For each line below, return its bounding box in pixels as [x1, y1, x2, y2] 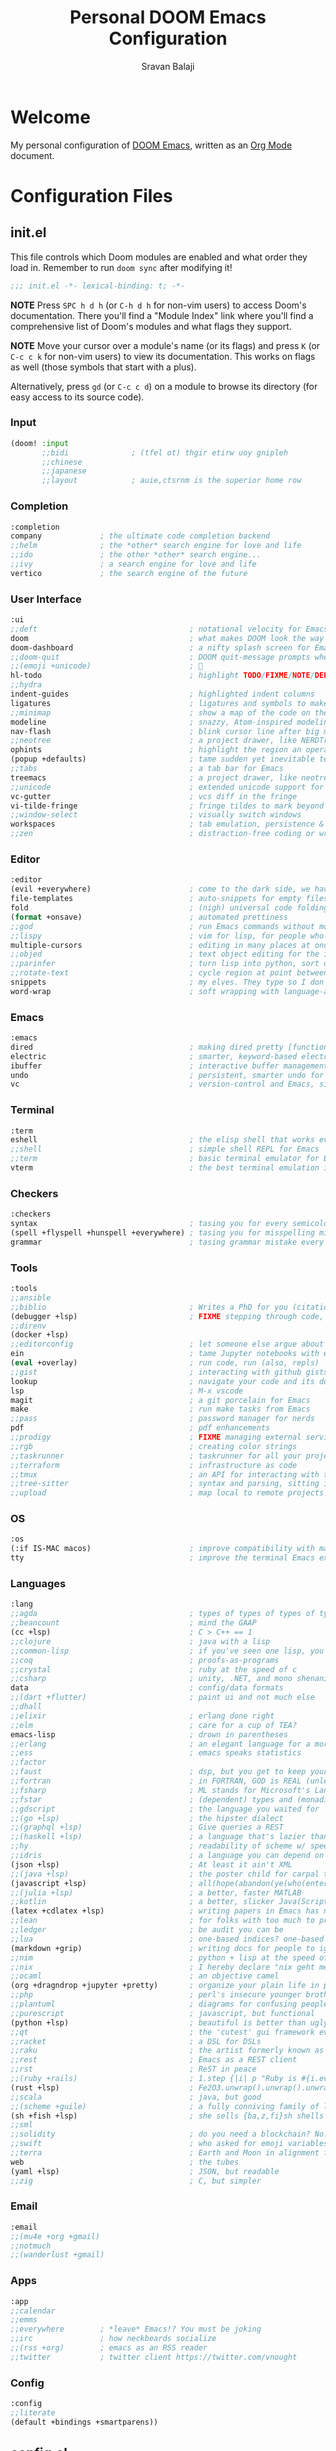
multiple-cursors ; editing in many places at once [10, 940, 333, 950]
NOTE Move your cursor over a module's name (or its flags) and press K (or [10, 339, 321, 351]
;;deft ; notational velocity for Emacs [10, 624, 329, 634]
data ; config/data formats [10, 1683, 284, 1693]
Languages [10, 1577, 67, 1591]
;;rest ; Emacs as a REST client [10, 2055, 298, 2065]
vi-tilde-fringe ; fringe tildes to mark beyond [10, 801, 325, 811]
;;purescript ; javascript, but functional [10, 2008, 315, 2018]
